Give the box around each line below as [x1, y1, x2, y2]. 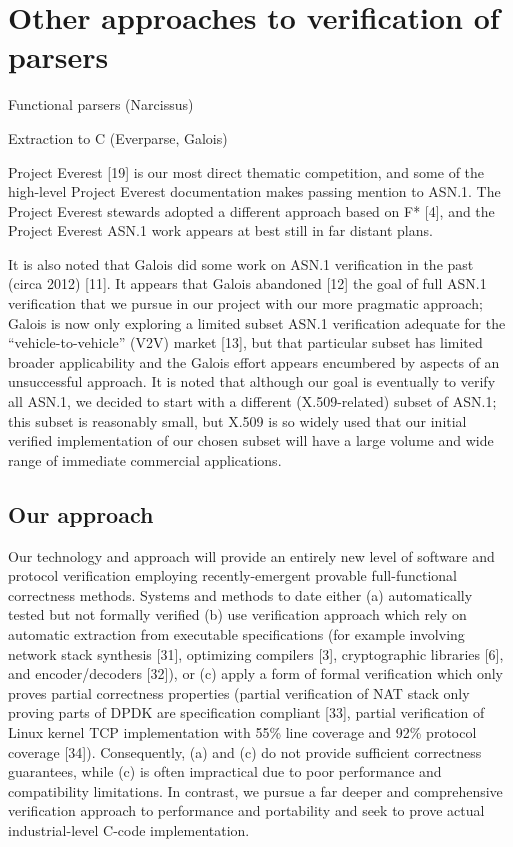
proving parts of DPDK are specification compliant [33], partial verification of [8, 702, 485, 723]
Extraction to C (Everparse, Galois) [8, 127, 228, 148]
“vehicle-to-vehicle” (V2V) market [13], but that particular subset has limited [8, 332, 483, 353]
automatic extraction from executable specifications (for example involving [8, 623, 465, 644]
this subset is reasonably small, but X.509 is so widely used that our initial [8, 410, 467, 431]
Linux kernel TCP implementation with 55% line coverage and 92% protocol [8, 721, 477, 742]
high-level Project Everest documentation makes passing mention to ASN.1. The [8, 181, 501, 202]
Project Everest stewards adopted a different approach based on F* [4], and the [8, 200, 495, 221]
